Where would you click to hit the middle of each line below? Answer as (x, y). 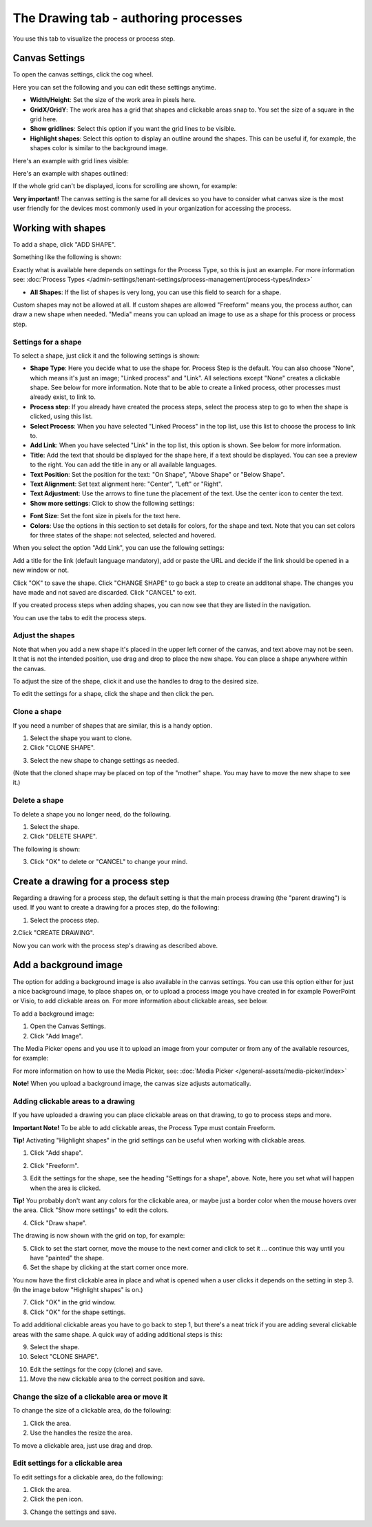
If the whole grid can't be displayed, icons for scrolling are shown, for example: (125, 186)
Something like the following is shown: (67, 257)
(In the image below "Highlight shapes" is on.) (78, 1290)
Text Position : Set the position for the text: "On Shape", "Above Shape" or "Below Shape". (157, 474)
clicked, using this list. (61, 416)
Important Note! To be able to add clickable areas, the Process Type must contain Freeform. (144, 1127)
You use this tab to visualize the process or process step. (94, 39)
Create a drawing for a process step (91, 881)
